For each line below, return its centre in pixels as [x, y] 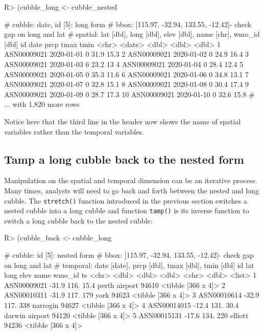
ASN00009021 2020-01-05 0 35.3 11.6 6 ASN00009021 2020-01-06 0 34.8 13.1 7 [127, 74]
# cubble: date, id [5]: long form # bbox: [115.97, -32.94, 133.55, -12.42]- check [128, 24]
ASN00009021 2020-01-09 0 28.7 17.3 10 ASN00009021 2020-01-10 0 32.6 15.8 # [129, 94]
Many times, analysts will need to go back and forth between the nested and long [131, 190]
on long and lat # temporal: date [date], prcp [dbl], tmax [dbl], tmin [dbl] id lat [129, 265]
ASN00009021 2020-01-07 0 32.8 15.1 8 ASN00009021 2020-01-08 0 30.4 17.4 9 [127, 84]
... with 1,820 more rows [42, 104]
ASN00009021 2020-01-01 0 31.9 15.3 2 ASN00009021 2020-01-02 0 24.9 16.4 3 [127, 54]
